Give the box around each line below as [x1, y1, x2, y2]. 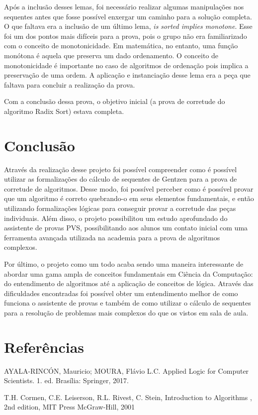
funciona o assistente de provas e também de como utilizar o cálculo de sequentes [4, 298, 251, 308]
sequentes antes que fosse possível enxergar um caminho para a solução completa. [4, 11, 252, 21]
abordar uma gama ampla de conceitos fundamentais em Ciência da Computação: [4, 268, 253, 279]
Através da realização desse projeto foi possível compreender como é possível [4, 164, 237, 174]
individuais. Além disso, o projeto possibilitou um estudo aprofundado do [4, 212, 228, 223]
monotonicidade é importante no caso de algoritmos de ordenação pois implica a [4, 60, 249, 70]
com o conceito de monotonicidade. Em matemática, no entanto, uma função [4, 40, 238, 51]
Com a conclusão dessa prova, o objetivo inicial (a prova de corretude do [4, 96, 225, 106]
